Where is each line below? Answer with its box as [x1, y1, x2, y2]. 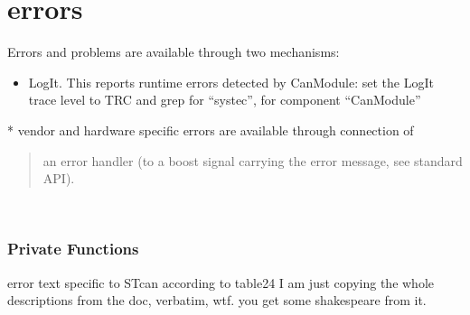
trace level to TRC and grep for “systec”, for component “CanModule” [28, 90, 421, 109]
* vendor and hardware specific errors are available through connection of [7, 120, 414, 139]
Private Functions [7, 237, 139, 260]
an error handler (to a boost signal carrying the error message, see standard [42, 151, 463, 170]
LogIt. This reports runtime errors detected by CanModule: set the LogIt [28, 72, 434, 91]
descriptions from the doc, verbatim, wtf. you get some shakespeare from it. [7, 291, 427, 310]
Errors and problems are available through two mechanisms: [7, 42, 340, 61]
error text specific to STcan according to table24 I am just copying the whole [7, 273, 435, 292]
